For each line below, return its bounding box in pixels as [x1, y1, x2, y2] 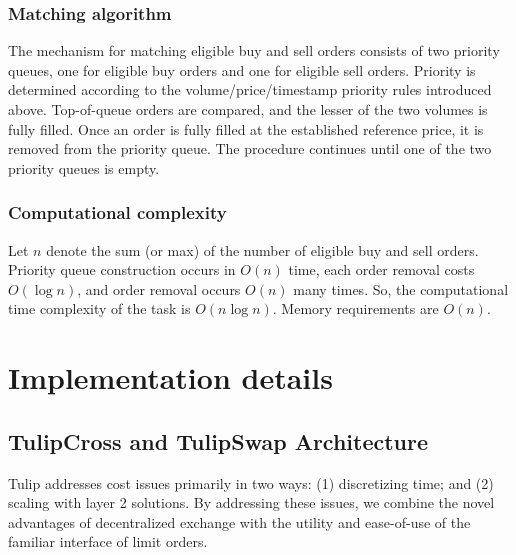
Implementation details [8, 357, 333, 398]
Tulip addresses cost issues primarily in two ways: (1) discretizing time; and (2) [8, 472, 494, 493]
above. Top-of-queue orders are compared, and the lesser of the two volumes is [8, 99, 488, 119]
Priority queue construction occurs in [8, 259, 236, 280]
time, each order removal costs [288, 259, 475, 280]
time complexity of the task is [8, 298, 191, 319]
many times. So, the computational [293, 278, 509, 299]
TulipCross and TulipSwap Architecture [8, 425, 429, 456]
